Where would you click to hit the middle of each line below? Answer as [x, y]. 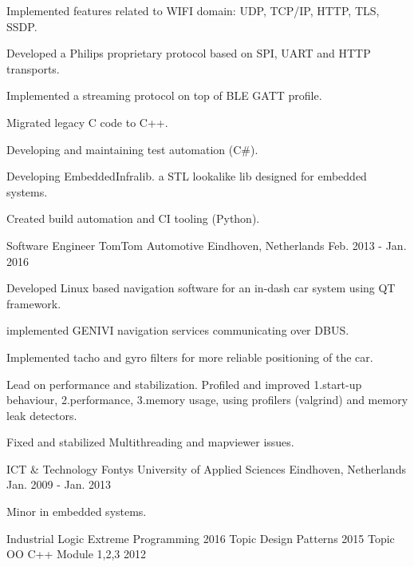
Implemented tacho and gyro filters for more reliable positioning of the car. [190, 357]
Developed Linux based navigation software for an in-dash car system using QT [201, 288]
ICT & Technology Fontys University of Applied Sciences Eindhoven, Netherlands [206, 468]
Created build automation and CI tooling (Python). [133, 218]
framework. [34, 303]
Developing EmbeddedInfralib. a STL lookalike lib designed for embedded [187, 176]
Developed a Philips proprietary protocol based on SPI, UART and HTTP [189, 53]
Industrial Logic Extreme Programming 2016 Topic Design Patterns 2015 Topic [201, 538]
